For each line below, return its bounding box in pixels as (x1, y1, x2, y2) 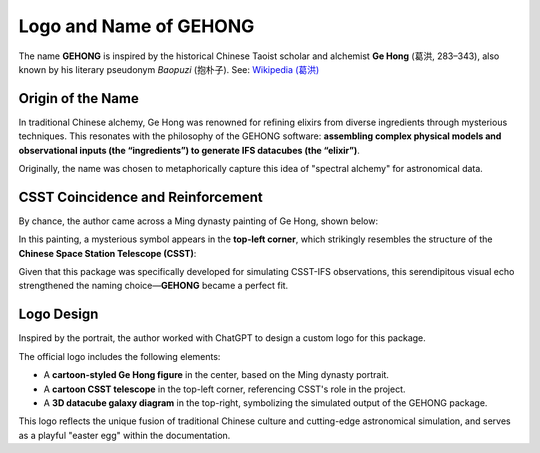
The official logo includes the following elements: (18, 350, 221, 362)
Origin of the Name (18, 90, 139, 107)
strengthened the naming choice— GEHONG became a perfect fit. (18, 280, 289, 292)
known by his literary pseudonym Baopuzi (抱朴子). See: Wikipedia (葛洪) (18, 63, 320, 75)
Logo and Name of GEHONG (18, 15, 255, 37)
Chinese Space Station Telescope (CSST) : (18, 247, 197, 259)
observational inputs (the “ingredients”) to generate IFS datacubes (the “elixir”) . (18, 144, 360, 156)
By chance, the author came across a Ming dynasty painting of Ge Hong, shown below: (18, 215, 379, 227)
